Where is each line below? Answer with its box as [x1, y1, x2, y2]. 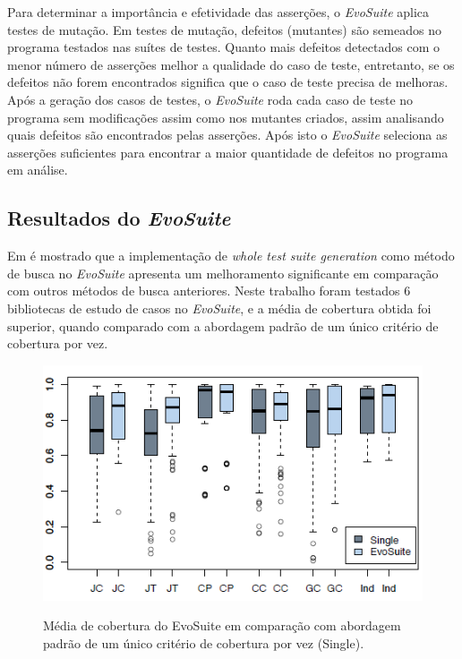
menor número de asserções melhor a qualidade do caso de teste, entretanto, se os [7, 55, 455, 73]
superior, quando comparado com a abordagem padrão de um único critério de [7, 316, 439, 335]
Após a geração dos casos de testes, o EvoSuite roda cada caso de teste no [7, 90, 414, 108]
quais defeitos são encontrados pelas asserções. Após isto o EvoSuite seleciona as [7, 125, 448, 144]
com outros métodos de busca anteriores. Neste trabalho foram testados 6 [7, 281, 411, 300]
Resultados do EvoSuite [7, 204, 231, 232]
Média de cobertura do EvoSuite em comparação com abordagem [43, 616, 401, 635]
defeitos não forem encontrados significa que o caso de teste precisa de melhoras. [7, 73, 449, 91]
